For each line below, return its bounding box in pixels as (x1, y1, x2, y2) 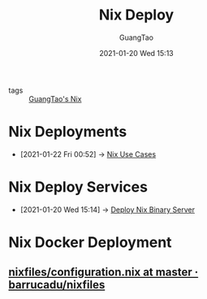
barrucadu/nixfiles (8, 278, 106, 292)
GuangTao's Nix (28, 93, 82, 103)
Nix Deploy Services (8, 178, 149, 197)
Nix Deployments (8, 123, 127, 141)
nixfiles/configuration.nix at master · (8, 266, 199, 279)
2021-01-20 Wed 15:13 (99, 48, 174, 58)
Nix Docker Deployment (8, 233, 172, 251)
